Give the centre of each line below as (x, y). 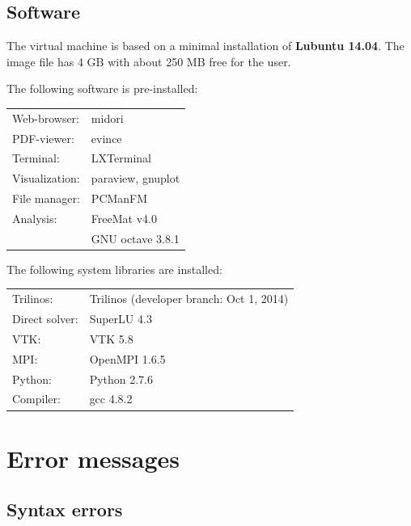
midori (107, 118)
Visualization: (46, 178)
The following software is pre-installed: (102, 88)
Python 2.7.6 (121, 379)
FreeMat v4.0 (124, 218)
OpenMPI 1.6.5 (127, 358)
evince (106, 138)
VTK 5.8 (111, 338)
